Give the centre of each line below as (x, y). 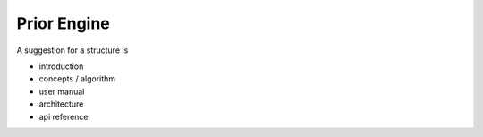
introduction (61, 66)
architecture (61, 104)
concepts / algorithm (77, 79)
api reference (64, 116)
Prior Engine (64, 23)
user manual (62, 91)
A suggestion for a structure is (72, 50)
